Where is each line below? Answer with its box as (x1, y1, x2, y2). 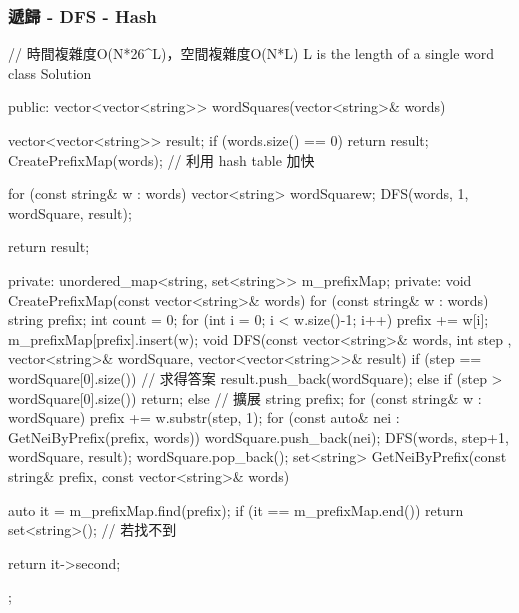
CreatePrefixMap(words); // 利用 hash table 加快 (8, 149, 315, 170)
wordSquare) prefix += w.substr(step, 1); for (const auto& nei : (8, 407, 400, 428)
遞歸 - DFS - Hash (8, 3, 157, 28)
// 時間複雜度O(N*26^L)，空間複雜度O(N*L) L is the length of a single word (8, 43, 495, 64)
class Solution (8, 62, 92, 83)
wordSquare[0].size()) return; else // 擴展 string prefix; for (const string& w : (8, 387, 482, 408)
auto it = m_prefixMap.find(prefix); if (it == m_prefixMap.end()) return (8, 499, 464, 520)
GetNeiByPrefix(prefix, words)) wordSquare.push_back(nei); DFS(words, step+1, (8, 426, 509, 447)
